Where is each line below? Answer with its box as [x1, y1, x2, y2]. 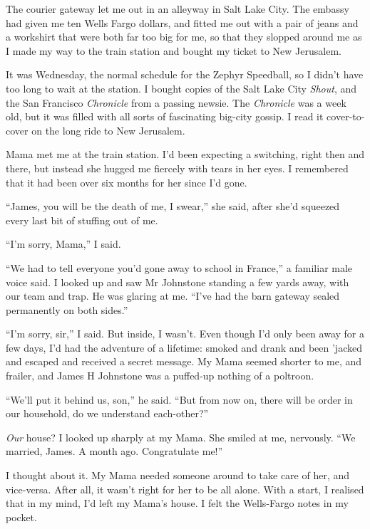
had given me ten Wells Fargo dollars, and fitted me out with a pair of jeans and [6, 15, 359, 30]
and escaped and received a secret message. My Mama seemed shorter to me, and [6, 354, 362, 369]
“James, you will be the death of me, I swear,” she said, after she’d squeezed [6, 199, 340, 214]
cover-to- [327, 109, 365, 124]
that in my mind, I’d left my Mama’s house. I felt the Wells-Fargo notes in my [6, 496, 349, 510]
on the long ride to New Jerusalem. [31, 122, 185, 137]
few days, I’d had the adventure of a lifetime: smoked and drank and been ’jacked [6, 340, 362, 355]
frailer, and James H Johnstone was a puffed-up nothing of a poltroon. [6, 368, 314, 383]
